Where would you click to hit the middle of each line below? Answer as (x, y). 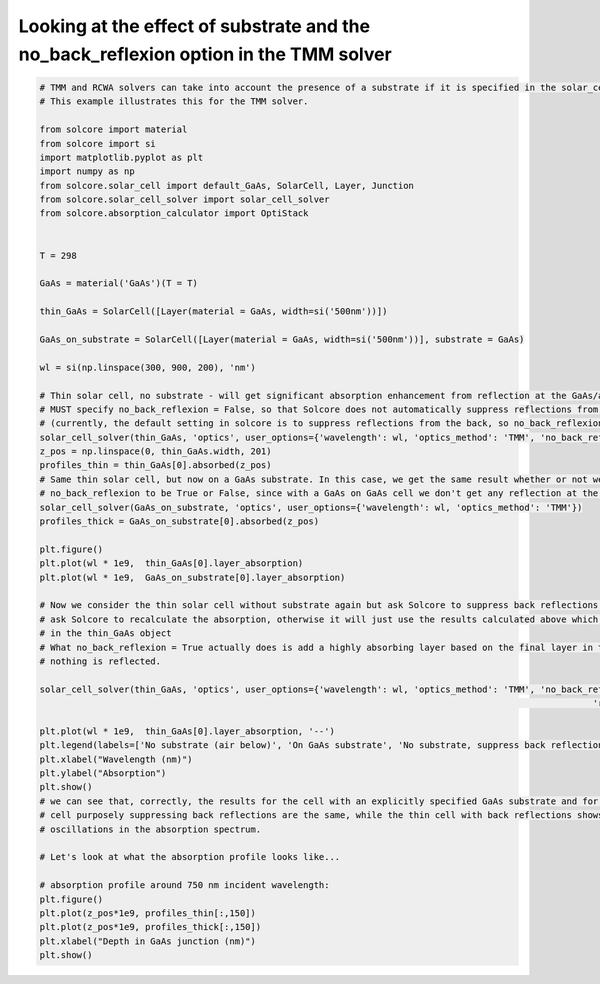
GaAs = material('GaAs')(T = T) (119, 283)
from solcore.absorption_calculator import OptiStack (174, 213)
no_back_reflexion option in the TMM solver (205, 54)
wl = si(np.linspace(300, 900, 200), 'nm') (148, 367)
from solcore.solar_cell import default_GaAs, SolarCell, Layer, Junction (227, 185)
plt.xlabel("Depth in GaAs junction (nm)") (148, 941)
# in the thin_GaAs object (105, 633)
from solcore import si (98, 143)
